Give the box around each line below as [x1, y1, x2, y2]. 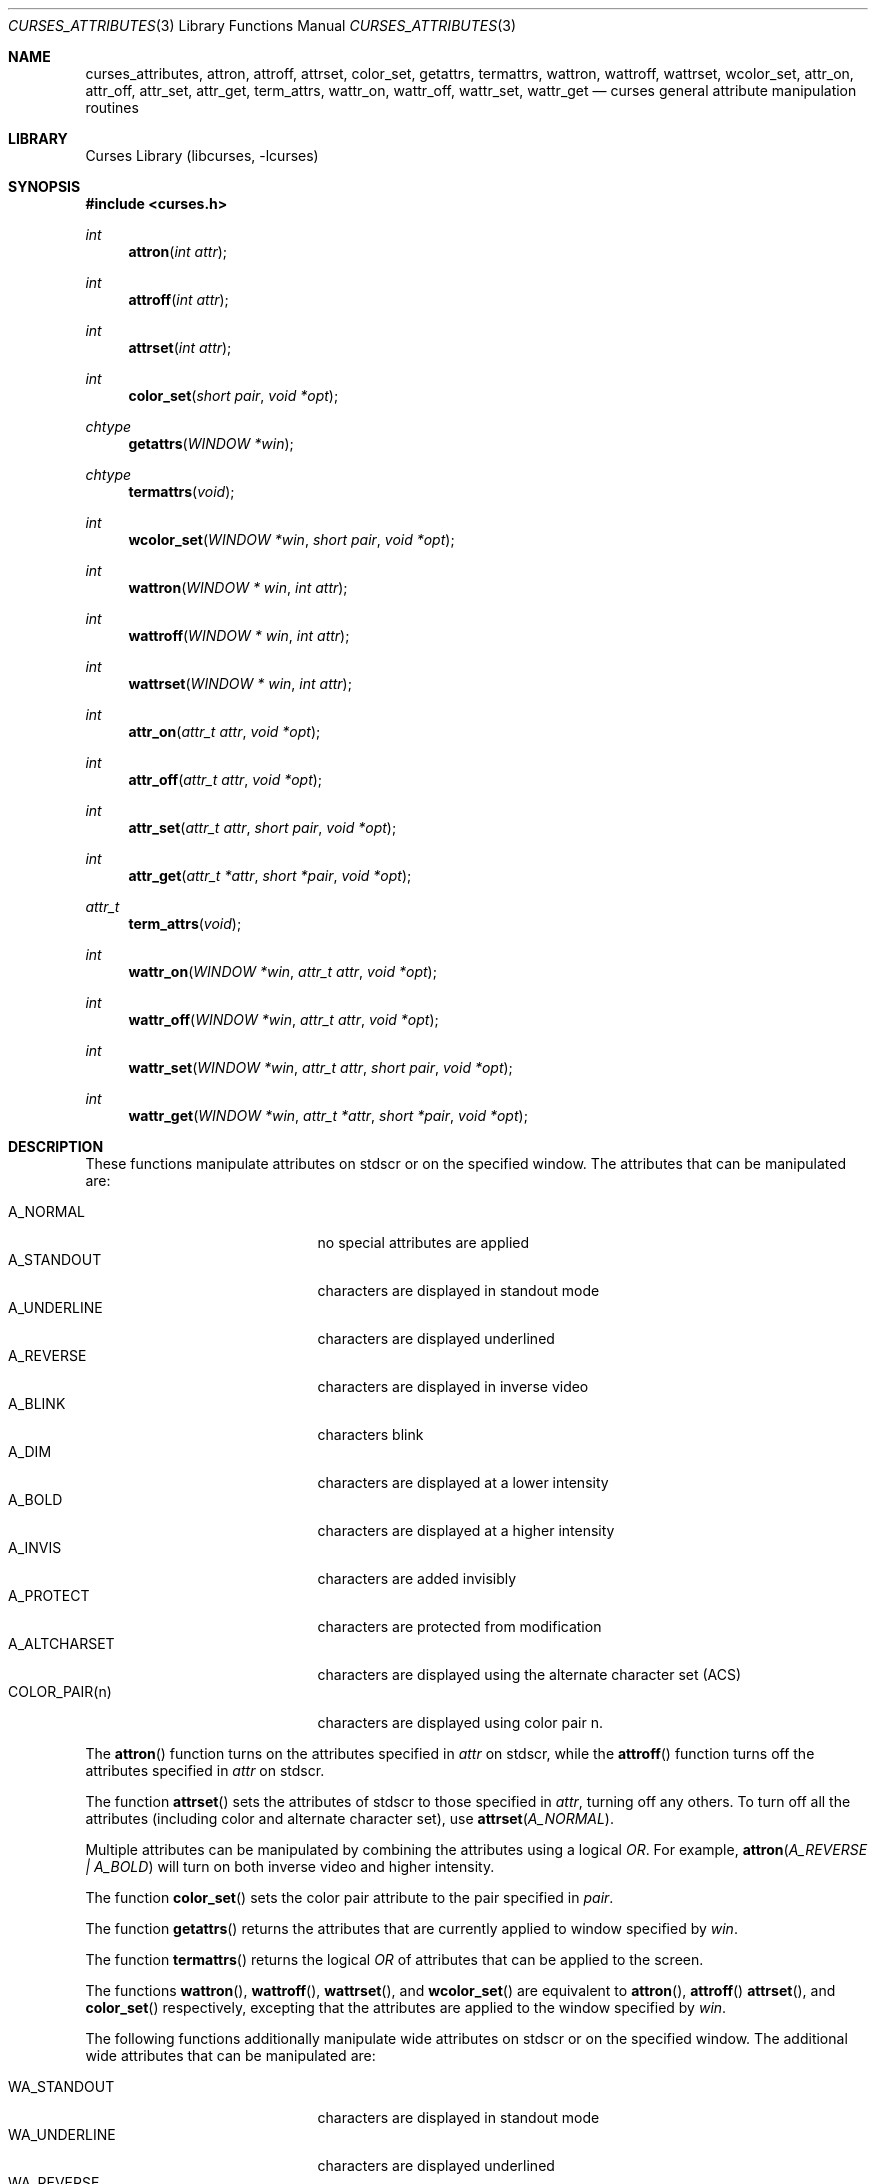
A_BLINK [8, 1395, 66, 1412]
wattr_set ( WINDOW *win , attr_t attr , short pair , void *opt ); [128, 1059, 513, 1076]
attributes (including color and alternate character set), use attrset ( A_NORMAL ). [85, 1810, 614, 1827]
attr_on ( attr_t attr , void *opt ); [128, 723, 321, 740]
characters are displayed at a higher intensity [317, 1522, 615, 1539]
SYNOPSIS [8, 178, 81, 195]
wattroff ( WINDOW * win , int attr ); [128, 627, 350, 644]
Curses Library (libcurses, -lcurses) [85, 147, 319, 164]
